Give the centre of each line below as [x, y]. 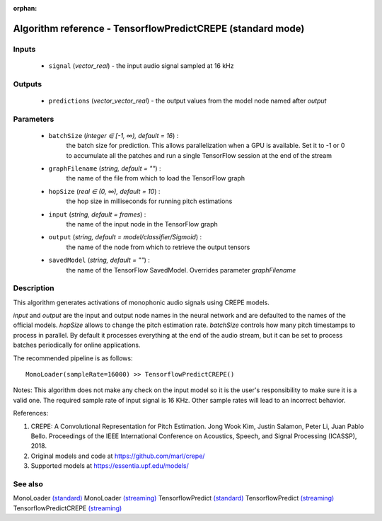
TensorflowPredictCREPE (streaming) [68, 508]
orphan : [25, 8]
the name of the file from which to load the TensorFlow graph [156, 178]
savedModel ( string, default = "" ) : [99, 260]
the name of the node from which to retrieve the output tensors [158, 247]
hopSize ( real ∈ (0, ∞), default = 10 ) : [104, 191]
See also [28, 483]
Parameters [34, 119]
